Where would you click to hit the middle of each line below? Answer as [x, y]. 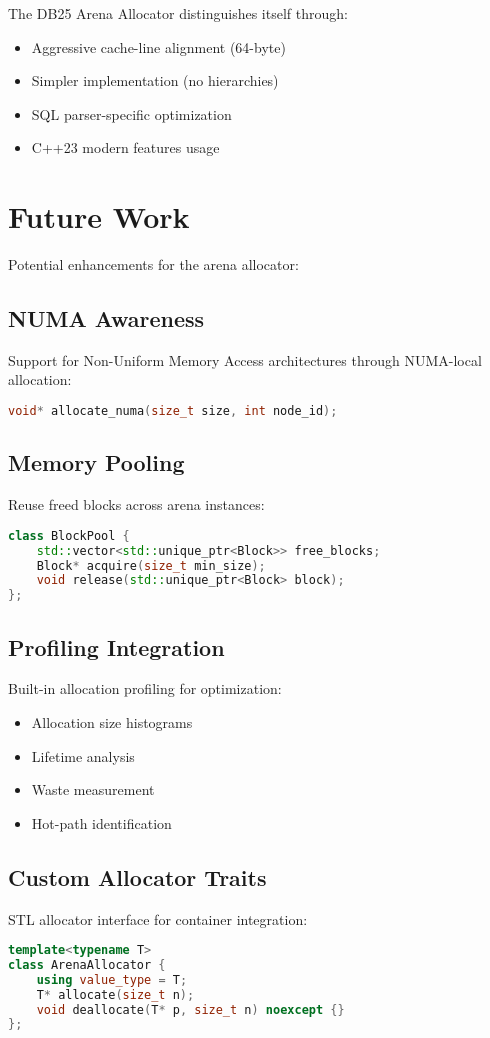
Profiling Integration [116, 646]
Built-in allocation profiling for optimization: [145, 688]
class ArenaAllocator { [87, 964]
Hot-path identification [101, 822]
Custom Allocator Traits [137, 876]
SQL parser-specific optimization [131, 113]
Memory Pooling [96, 462]
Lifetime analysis [83, 755]
